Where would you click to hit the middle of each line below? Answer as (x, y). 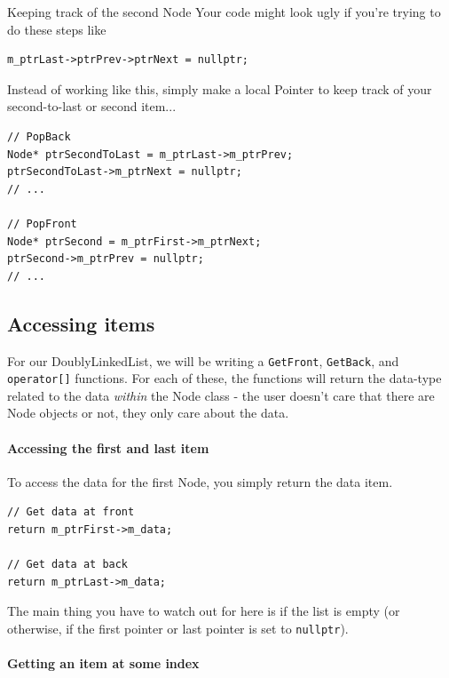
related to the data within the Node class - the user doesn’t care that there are (221, 395)
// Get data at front (71, 512)
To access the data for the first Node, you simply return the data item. (200, 481)
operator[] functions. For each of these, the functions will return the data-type (224, 378)
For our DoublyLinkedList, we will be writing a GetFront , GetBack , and (203, 360)
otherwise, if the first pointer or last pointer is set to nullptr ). (178, 628)
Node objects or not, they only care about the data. (148, 413)
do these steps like (57, 29)
